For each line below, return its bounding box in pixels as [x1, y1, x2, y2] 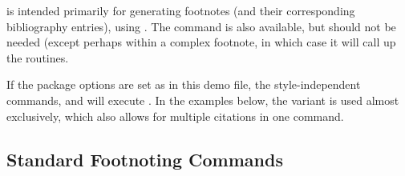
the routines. [6, 49, 69, 66]
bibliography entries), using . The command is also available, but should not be [6, 18, 396, 34]
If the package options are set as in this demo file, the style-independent [6, 76, 361, 93]
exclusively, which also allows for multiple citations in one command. [6, 107, 344, 124]
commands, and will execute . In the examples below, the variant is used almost [6, 91, 399, 108]
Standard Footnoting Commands [6, 146, 283, 171]
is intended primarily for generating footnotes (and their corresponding [6, 2, 355, 18]
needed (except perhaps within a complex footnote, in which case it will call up [6, 34, 396, 50]
